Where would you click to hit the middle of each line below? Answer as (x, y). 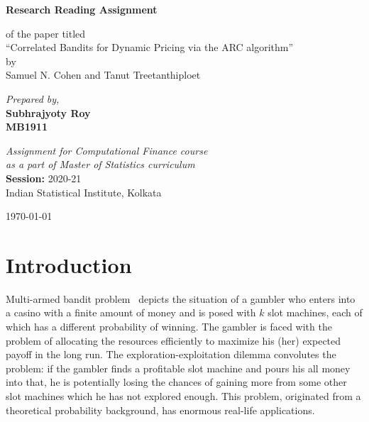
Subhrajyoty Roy (48, 112)
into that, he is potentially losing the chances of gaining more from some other (176, 382)
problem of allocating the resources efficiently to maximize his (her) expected (174, 340)
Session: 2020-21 (44, 178)
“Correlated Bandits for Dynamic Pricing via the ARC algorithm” (150, 47)
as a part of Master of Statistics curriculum (100, 164)
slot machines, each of (315, 312)
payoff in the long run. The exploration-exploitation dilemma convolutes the (171, 354)
